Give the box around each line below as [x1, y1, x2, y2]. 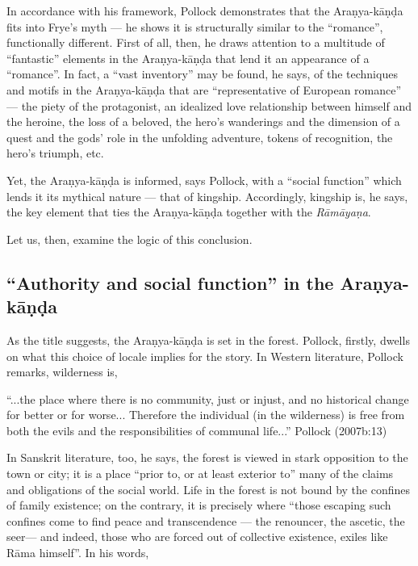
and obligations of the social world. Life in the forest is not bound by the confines [6, 480, 411, 497]
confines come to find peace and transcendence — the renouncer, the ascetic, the [6, 512, 405, 529]
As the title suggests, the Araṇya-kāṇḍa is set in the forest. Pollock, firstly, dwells [6, 331, 410, 348]
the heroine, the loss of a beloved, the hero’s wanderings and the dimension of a [6, 113, 400, 130]
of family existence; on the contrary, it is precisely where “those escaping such [6, 497, 391, 514]
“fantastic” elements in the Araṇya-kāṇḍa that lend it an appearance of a [6, 49, 370, 66]
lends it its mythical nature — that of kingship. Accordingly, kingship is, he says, [6, 187, 408, 204]
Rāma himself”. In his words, [6, 544, 149, 561]
